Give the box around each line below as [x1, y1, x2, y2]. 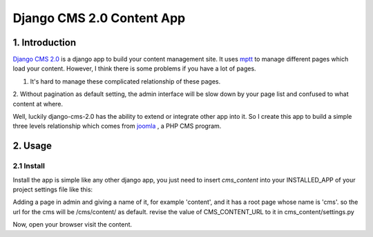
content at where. [12, 99, 64, 108]
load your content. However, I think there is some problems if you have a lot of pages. [12, 64, 256, 73]
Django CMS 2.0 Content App [12, 10, 186, 26]
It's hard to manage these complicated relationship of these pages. [30, 77, 221, 86]
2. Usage [12, 140, 52, 152]
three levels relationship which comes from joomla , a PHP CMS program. [12, 122, 222, 131]
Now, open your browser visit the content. [12, 220, 133, 229]
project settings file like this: [12, 185, 93, 193]
